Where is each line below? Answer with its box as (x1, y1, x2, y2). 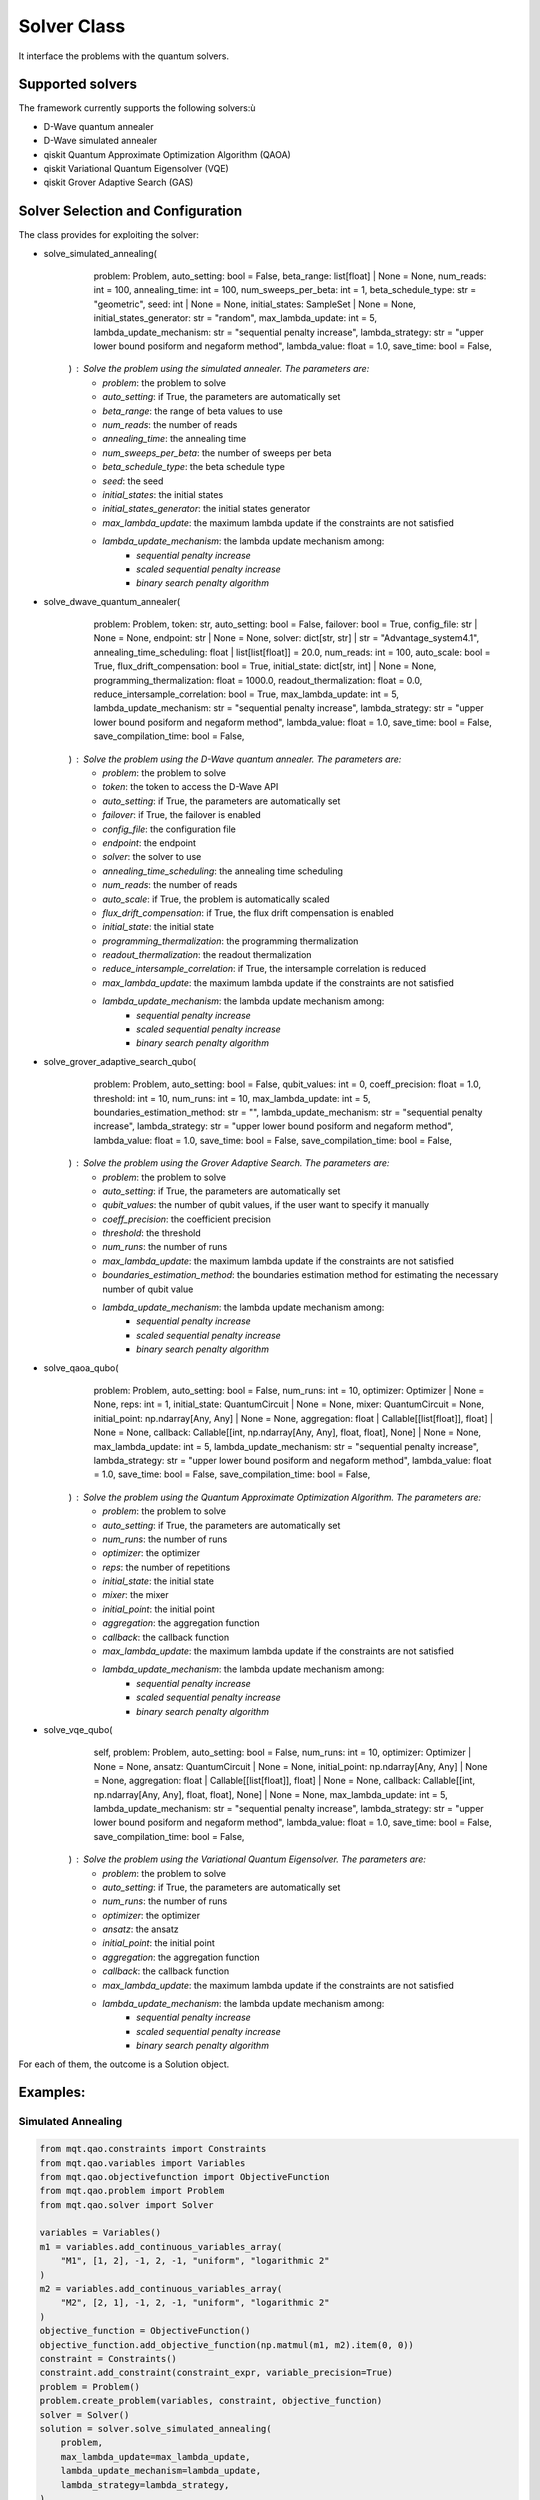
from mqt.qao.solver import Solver (39, 2199, 214, 2210)
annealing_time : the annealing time (102, 433, 247, 445)
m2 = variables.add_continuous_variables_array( (39, 2283, 283, 2295)
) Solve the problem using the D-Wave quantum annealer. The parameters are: (68, 753, 402, 765)
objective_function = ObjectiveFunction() (39, 2325, 251, 2337)
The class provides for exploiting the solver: (18, 229, 200, 241)
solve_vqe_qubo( (43, 1723, 113, 1735)
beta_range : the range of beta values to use (102, 405, 284, 417)
